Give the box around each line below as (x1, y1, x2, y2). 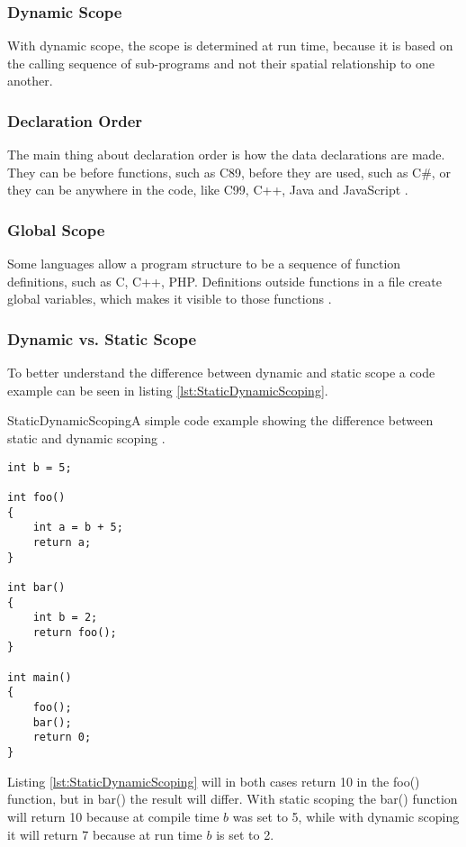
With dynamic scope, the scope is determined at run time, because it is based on (7, 36, 453, 55)
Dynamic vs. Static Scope (7, 327, 197, 350)
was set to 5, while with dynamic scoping (232, 806, 460, 825)
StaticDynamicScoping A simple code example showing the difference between (7, 411, 434, 430)
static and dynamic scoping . (7, 429, 166, 447)
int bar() (7, 580, 66, 594)
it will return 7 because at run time (7, 824, 202, 843)
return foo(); (32, 625, 117, 639)
